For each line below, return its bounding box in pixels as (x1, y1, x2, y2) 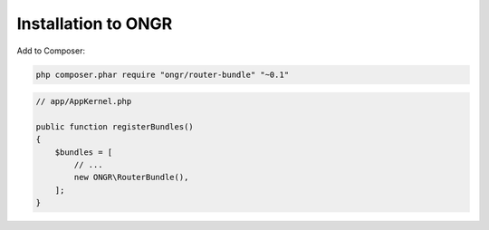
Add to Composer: (16, 45, 86, 56)
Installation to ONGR (16, 14, 173, 34)
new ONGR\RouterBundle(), (73, 172, 189, 183)
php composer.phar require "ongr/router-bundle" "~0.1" (35, 69, 290, 80)
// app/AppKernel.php (35, 96, 132, 107)
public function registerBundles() (35, 121, 194, 131)
